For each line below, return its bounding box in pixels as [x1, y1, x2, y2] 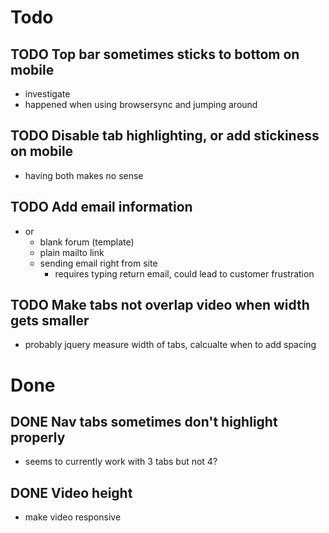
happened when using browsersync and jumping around [24, 99, 258, 110]
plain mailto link [39, 246, 105, 258]
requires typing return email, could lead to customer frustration [54, 267, 315, 280]
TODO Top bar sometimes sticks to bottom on [10, 46, 300, 63]
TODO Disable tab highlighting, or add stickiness [10, 127, 320, 145]
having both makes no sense [24, 169, 144, 181]
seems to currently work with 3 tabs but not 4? [24, 456, 218, 468]
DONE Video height [10, 484, 133, 501]
